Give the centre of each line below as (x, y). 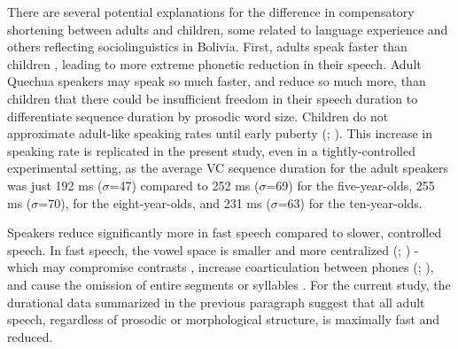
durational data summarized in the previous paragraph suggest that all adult (216, 302)
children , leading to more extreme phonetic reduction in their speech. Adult (214, 63)
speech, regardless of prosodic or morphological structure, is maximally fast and (224, 319)
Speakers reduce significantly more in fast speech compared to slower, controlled (225, 233)
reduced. (30, 336)
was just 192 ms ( (55, 185)
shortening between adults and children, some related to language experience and (228, 29)
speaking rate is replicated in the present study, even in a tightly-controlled (211, 150)
